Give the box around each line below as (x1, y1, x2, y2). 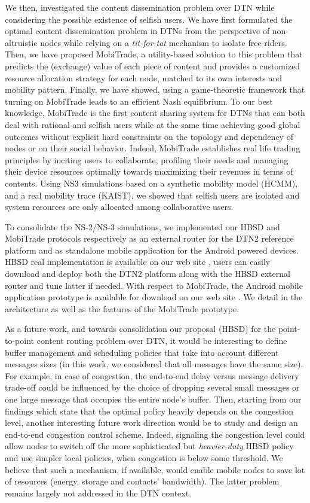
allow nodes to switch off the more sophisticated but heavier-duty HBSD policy (5, 440, 294, 452)
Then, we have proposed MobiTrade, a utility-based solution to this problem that (5, 48, 303, 60)
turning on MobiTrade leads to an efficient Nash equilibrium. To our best (5, 94, 273, 107)
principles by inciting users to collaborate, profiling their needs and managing (5, 153, 288, 166)
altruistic (5, 36, 38, 48)
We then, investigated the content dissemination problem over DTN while (5, 1, 275, 13)
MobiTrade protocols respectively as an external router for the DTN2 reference (5, 232, 294, 245)
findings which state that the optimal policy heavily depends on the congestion (5, 404, 293, 417)
